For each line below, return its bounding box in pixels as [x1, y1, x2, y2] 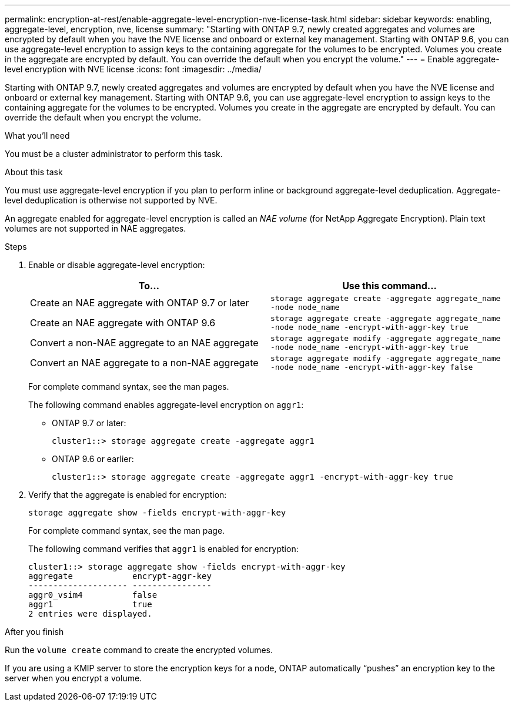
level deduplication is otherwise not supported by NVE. [5, 195, 218, 205]
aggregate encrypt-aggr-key [28, 571, 212, 581]
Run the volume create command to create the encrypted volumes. [5, 645, 273, 655]
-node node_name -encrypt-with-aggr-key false [270, 363, 473, 372]
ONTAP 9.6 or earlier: [52, 454, 134, 464]
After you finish [5, 627, 64, 637]
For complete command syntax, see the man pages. [28, 382, 229, 392]
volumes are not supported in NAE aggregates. [5, 223, 186, 233]
